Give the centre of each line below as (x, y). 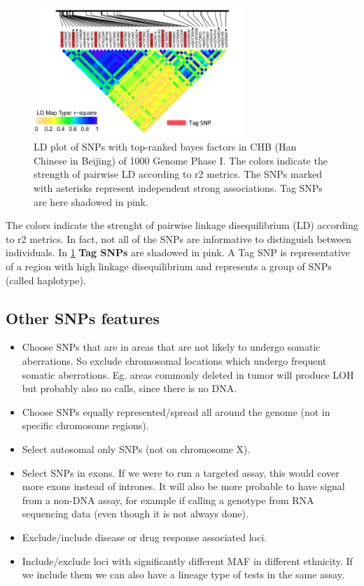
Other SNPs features (83, 318)
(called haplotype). (46, 280)
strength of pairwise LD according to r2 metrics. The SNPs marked (178, 174)
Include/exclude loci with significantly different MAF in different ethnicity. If (187, 560)
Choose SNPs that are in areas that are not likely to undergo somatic (171, 347)
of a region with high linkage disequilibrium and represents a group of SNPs (169, 266)
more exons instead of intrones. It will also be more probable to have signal (183, 486)
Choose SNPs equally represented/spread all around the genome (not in (176, 411)
